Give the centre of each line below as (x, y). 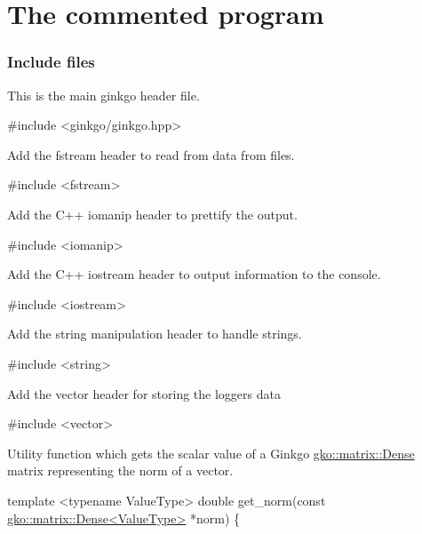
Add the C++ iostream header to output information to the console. (194, 274)
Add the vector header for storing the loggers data (144, 393)
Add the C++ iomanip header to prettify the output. (152, 214)
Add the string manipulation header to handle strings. (155, 334)
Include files (51, 62)
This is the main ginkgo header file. (104, 95)
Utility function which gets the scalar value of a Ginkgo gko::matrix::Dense (211, 453)
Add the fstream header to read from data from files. (151, 154)
